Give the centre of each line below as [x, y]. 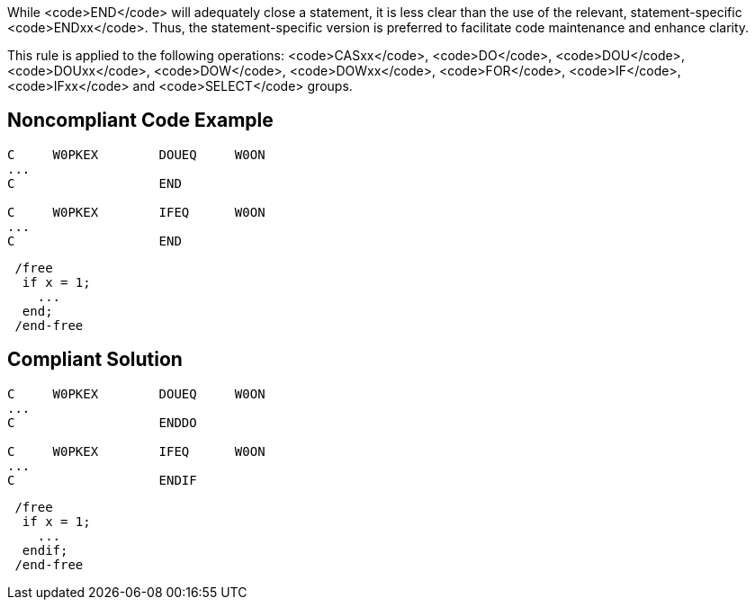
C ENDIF [102, 480]
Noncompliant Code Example [140, 121]
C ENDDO [102, 422]
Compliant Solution [95, 360]
